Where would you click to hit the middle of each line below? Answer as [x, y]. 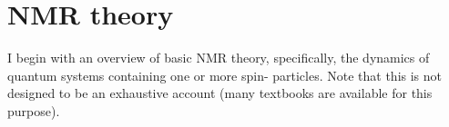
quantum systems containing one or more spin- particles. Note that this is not [225, 75]
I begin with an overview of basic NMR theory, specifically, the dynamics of [219, 58]
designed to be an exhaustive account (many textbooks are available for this [220, 93]
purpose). [34, 110]
